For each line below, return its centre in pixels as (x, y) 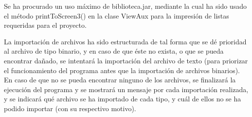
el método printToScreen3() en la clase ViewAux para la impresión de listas (117, 15)
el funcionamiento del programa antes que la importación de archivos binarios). (122, 70)
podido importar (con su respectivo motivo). (70, 108)
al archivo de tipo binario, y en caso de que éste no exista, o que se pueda (114, 51)
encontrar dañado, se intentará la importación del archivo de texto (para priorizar (126, 60)
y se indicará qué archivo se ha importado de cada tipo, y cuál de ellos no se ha (123, 99)
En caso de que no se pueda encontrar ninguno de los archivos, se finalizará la (120, 80)
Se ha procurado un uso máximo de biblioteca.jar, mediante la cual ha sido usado (125, 6)
